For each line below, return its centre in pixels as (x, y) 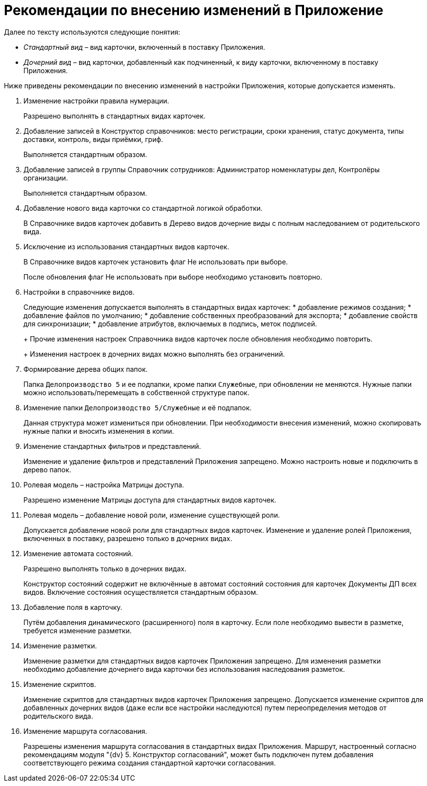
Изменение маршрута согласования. (85, 731)
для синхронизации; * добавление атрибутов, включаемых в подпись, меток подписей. (170, 323)
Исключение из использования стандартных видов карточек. (126, 246)
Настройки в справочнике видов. (79, 292)
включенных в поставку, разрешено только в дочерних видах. (128, 538)
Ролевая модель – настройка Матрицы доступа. (104, 484)
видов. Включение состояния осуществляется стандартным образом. (141, 592)
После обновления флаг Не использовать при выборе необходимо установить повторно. (173, 277)
